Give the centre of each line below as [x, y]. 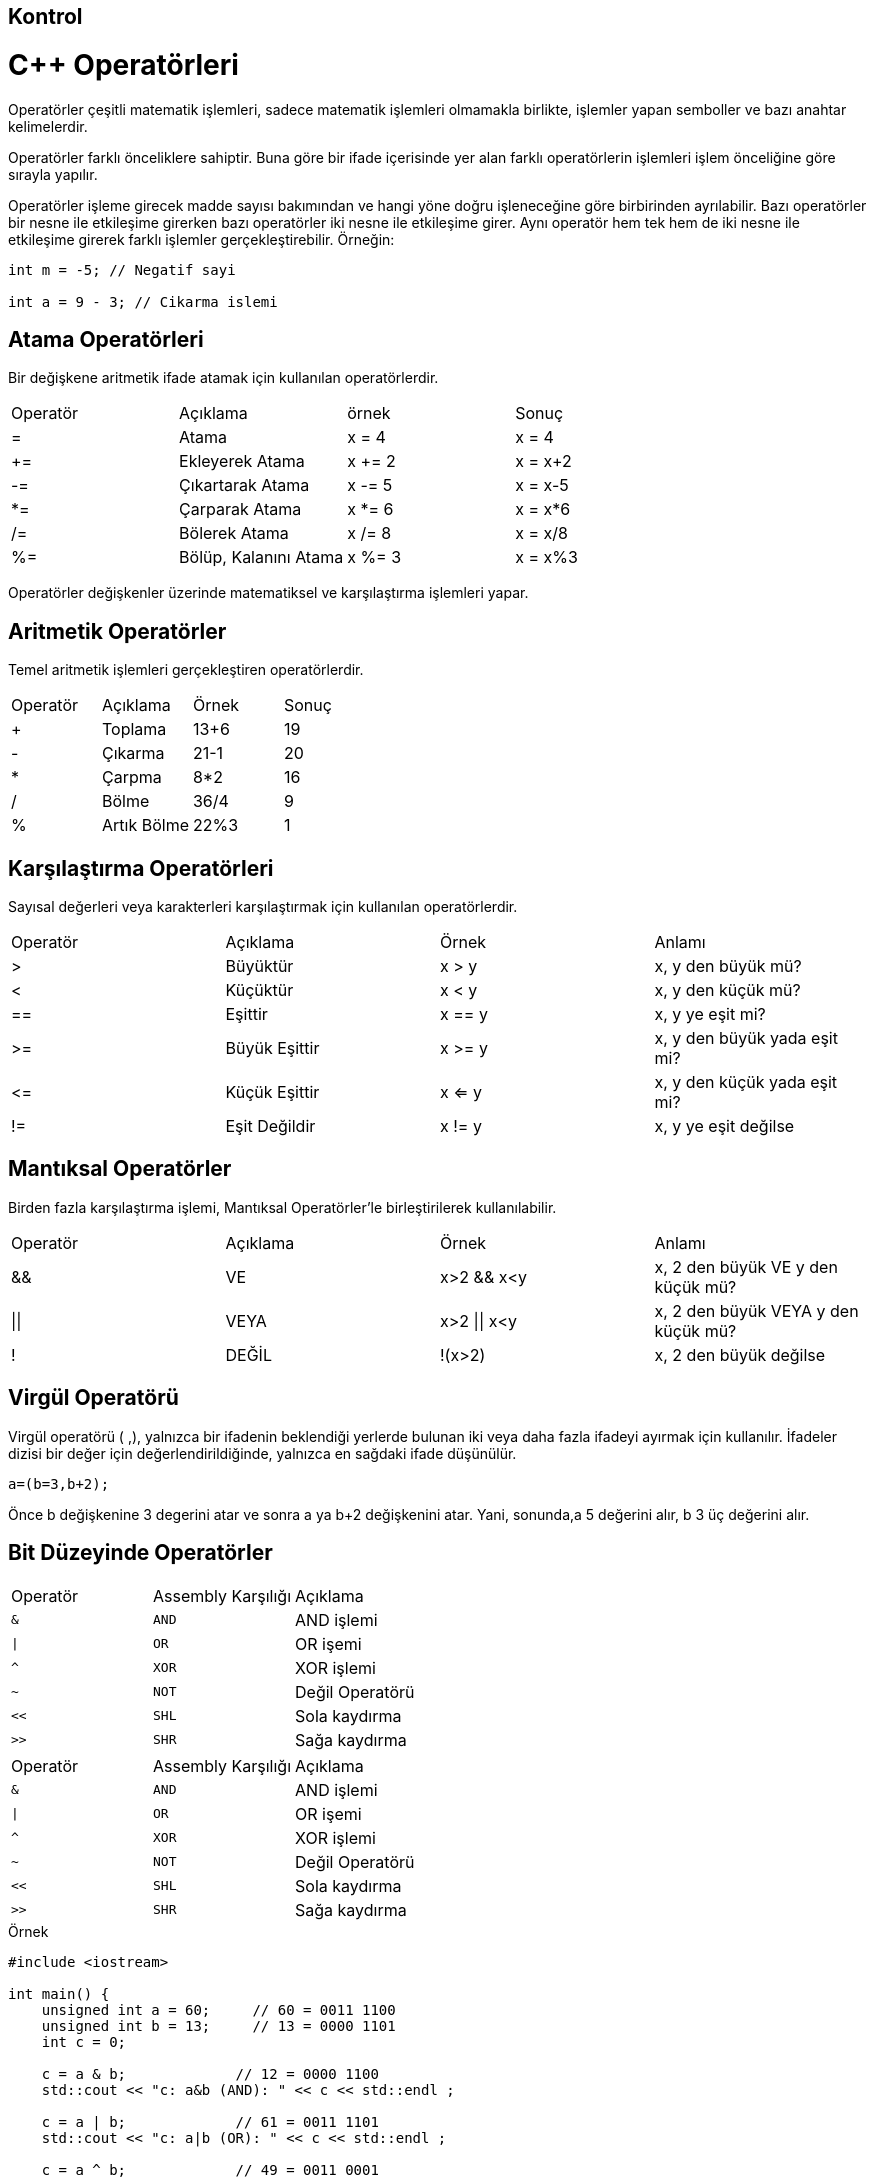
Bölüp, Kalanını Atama [261, 557]
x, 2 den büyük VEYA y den [756, 1310]
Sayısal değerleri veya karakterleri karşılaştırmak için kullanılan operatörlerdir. [263, 907]
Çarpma [131, 777]
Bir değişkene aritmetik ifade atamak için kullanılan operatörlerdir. [223, 378]
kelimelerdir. [48, 126]
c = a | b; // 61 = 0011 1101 [210, 2121]
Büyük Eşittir [272, 1048]
